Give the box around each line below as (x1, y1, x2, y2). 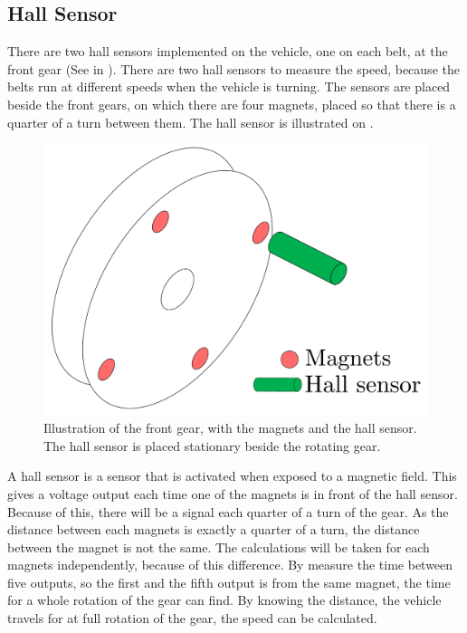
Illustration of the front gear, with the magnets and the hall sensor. (43, 418, 417, 437)
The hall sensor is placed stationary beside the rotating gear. (43, 436, 381, 455)
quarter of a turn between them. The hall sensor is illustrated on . (7, 112, 374, 131)
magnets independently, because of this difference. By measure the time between (7, 555, 453, 574)
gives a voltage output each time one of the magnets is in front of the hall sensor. (7, 484, 458, 503)
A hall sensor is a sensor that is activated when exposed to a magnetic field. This (7, 466, 457, 485)
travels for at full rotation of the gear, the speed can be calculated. (7, 609, 377, 628)
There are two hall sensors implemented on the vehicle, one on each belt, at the (7, 42, 448, 61)
